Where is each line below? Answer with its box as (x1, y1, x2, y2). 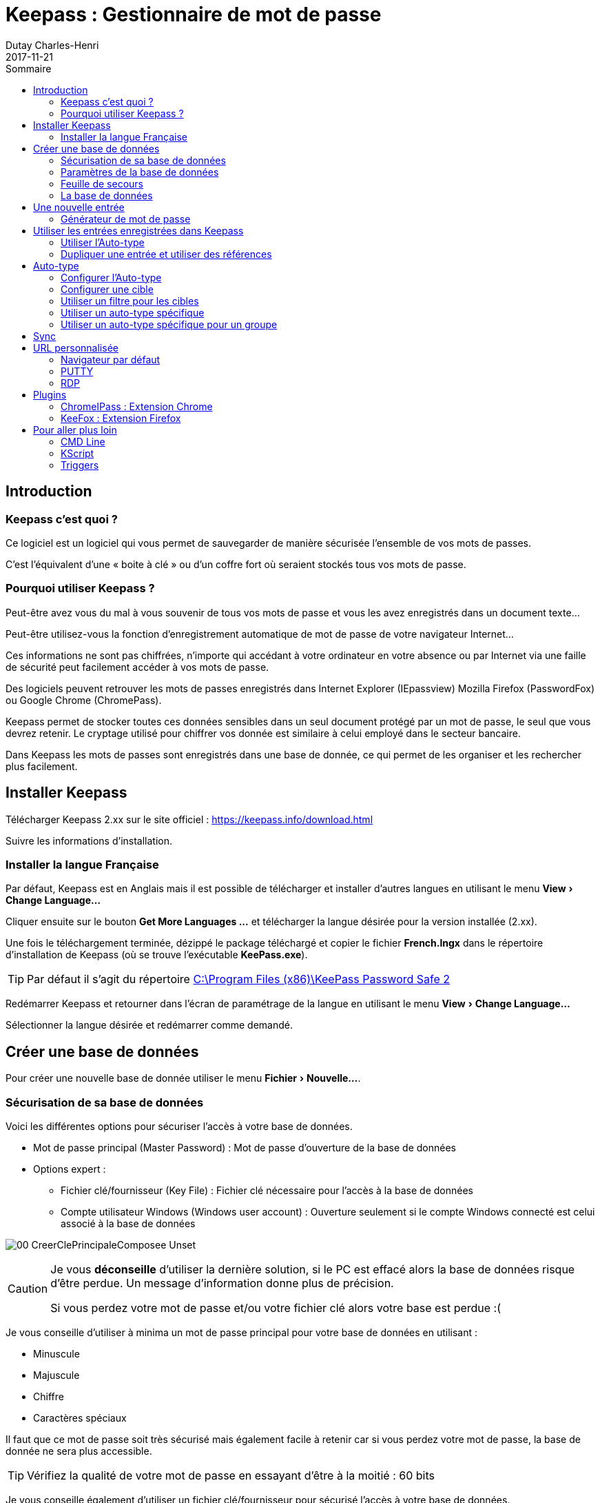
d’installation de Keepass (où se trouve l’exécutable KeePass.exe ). (6, 949, 308, 961)
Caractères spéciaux (33, 1411, 127, 1424)
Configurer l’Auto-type (61, 271, 162, 283)
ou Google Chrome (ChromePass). (6, 694, 162, 706)
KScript (61, 447, 94, 459)
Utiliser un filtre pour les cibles (61, 294, 199, 307)
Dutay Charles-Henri (6, 39, 99, 51)
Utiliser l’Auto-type (61, 236, 145, 248)
